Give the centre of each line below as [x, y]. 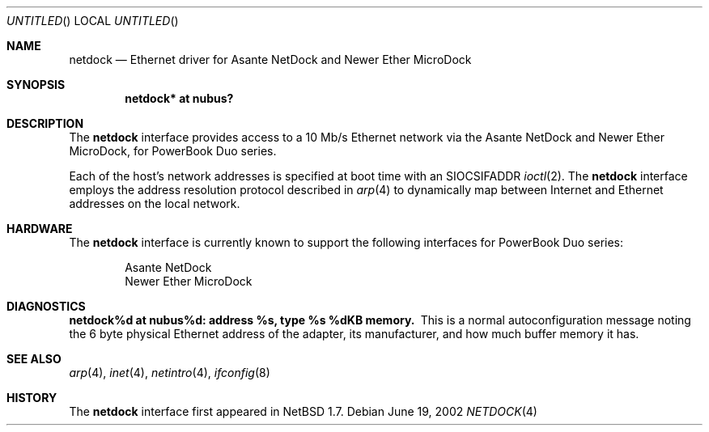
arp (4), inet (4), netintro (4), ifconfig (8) [170, 373]
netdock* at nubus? [179, 98]
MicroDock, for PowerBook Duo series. [173, 151]
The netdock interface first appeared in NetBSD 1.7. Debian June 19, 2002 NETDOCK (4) [303, 411]
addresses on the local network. [155, 203]
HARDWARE [40, 229]
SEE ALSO [34, 359]
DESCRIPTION [45, 123]
